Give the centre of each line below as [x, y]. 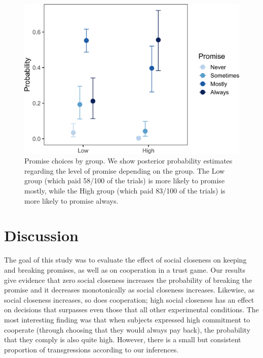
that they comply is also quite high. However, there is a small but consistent [123, 339]
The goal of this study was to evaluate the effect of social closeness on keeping [125, 260]
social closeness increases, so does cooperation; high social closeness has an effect [129, 299]
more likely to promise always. [71, 200]
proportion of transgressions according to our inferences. [91, 349]
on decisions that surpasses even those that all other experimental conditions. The [131, 310]
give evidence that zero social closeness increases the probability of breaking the [128, 280]
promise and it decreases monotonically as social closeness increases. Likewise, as [129, 290]
